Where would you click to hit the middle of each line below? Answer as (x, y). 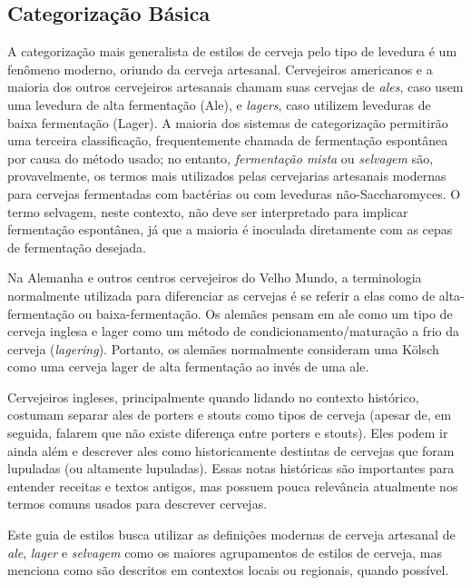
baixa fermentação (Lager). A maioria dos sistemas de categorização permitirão (228, 122)
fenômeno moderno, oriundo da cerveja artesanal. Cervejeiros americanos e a (220, 69)
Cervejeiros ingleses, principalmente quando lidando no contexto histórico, (213, 397)
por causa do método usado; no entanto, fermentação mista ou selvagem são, (221, 158)
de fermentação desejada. (77, 247)
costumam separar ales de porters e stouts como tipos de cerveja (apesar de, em (230, 415)
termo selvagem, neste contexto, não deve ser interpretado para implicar (208, 211)
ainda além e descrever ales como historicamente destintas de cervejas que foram (231, 450)
